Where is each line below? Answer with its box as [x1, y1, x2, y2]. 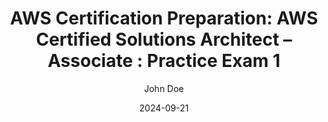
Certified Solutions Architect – [35, 28, 293, 51]
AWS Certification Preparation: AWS [9, 7, 319, 30]
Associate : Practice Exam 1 [47, 50, 281, 72]
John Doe [144, 82, 184, 94]
